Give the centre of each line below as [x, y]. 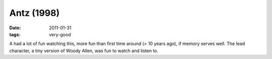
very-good [60, 34]
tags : [15, 34]
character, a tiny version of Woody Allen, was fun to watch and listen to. [84, 51]
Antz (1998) [35, 13]
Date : [15, 28]
